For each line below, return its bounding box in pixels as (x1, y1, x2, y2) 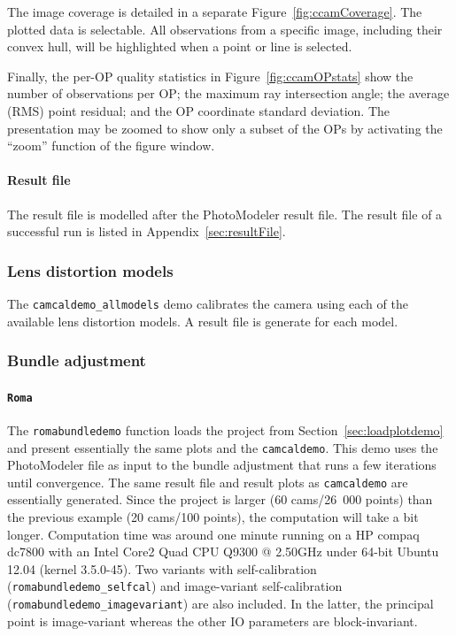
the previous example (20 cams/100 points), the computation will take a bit (7, 508, 419, 526)
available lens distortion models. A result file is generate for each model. (7, 311, 398, 330)
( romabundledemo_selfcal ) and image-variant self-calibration (7, 577, 343, 595)
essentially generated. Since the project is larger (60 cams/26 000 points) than (7, 490, 433, 509)
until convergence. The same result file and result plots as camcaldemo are (7, 472, 408, 491)
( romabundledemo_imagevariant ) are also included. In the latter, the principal (7, 594, 434, 613)
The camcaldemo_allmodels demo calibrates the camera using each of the (7, 294, 408, 312)
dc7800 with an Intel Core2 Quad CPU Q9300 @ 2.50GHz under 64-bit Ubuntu (7, 542, 439, 561)
